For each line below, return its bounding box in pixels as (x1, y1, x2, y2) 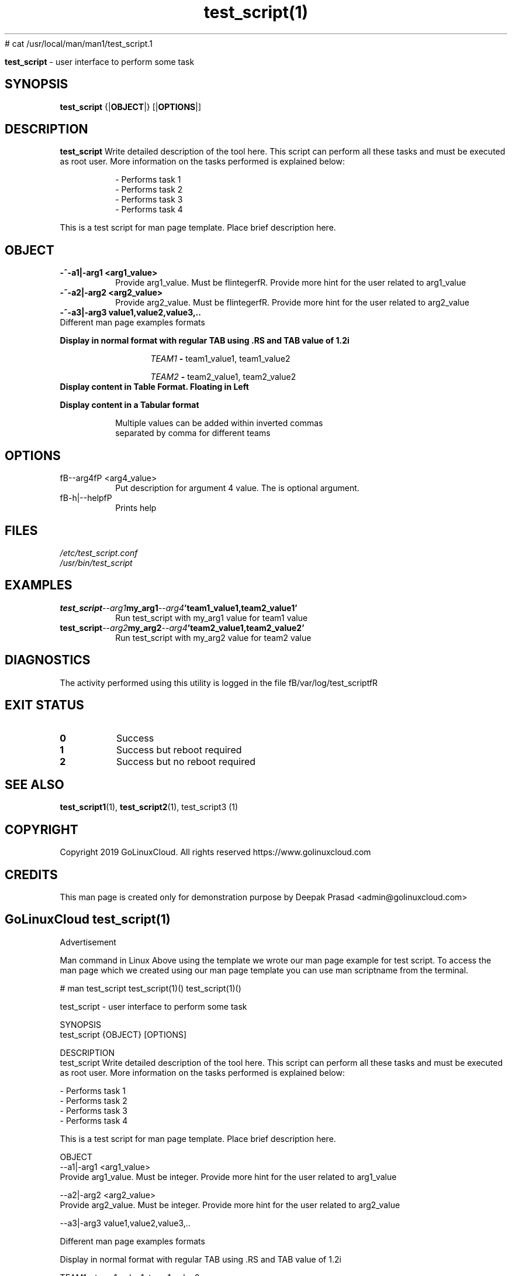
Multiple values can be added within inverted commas (115, 418, 323, 428)
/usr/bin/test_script (60, 557, 133, 568)
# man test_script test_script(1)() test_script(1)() (60, 983, 241, 993)
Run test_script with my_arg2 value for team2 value (115, 632, 312, 643)
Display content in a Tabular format (60, 400, 199, 410)
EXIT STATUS (5, 698, 84, 713)
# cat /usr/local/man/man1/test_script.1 (5, 38, 153, 49)
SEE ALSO (5, 777, 64, 792)
